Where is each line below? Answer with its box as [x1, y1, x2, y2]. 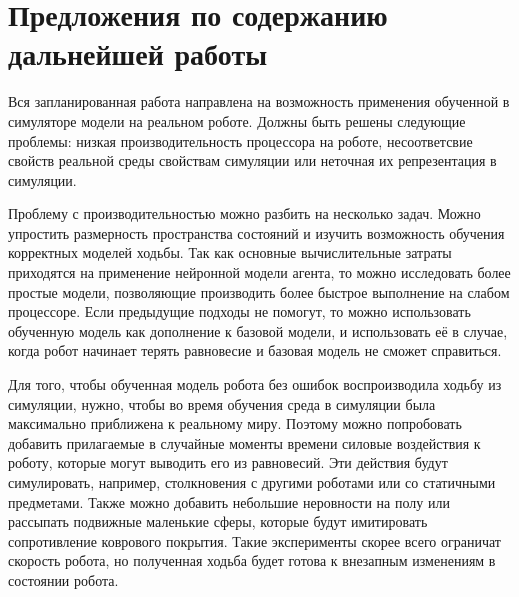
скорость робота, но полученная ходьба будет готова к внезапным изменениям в [8, 550, 496, 571]
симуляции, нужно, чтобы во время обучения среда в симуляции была [8, 393, 436, 414]
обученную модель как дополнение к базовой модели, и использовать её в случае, [8, 320, 508, 341]
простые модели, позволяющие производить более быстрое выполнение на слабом [8, 281, 510, 302]
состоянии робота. [8, 569, 119, 590]
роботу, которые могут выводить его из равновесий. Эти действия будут [8, 452, 448, 473]
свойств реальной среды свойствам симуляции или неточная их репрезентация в [8, 150, 497, 171]
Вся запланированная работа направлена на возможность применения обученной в [8, 91, 510, 112]
